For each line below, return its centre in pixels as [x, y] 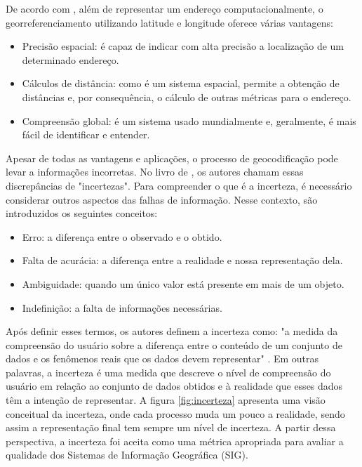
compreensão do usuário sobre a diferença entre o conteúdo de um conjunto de [174, 344]
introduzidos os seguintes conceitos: [82, 213]
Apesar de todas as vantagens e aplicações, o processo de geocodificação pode [172, 158]
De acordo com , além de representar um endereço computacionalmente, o [165, 8]
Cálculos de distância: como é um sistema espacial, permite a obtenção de [181, 83]
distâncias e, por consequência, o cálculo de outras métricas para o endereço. [187, 97]
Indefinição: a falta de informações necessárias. [122, 307]
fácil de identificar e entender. [86, 134]
